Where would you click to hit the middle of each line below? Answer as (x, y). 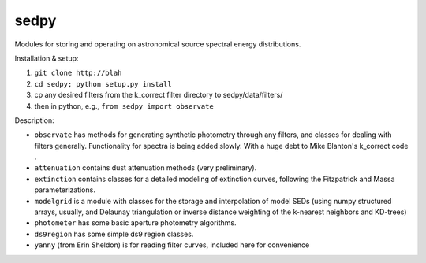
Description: (34, 120)
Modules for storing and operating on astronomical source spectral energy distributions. (158, 44)
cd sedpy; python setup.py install (103, 84)
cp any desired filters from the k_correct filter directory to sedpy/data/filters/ (159, 95)
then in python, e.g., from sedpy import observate (124, 106)
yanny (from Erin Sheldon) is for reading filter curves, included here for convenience (172, 245)
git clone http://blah (78, 73)
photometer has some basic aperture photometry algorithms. (135, 223)
